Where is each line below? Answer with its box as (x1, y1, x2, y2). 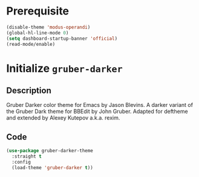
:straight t (11, 153, 42, 159)
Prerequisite (6, 4, 70, 18)
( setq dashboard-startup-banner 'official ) (6, 35, 118, 42)
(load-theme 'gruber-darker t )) (11, 164, 94, 170)
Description (6, 86, 51, 96)
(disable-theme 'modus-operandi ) (6, 24, 91, 30)
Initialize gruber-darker (6, 62, 123, 75)
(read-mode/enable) (6, 41, 56, 47)
